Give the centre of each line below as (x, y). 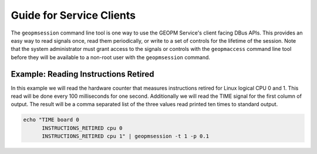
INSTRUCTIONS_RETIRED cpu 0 (82, 128)
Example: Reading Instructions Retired (83, 74)
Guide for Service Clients (73, 15)
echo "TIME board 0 (51, 120)
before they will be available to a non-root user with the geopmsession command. (111, 57)
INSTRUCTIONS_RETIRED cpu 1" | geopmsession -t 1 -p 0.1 (126, 136)
